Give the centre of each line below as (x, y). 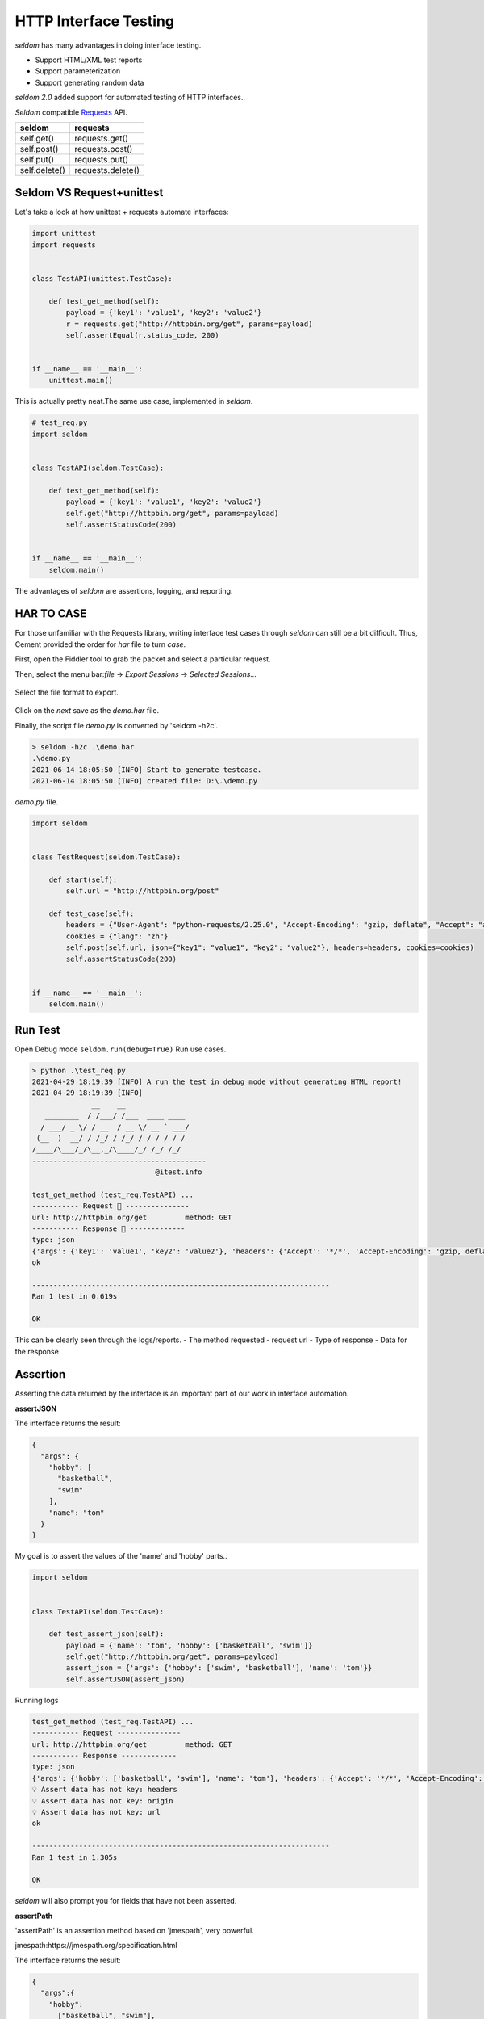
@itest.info (179, 1172)
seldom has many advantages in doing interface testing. (108, 45)
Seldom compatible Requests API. (71, 112)
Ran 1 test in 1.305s (75, 1857)
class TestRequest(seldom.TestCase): (106, 857)
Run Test (38, 1030)
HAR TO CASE (51, 614)
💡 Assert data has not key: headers (104, 1790)
